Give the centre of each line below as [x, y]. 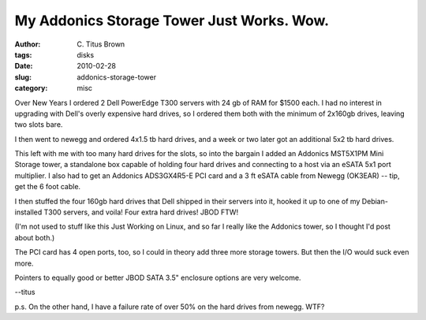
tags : [23, 54]
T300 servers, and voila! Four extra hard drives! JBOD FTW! [141, 212]
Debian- [375, 201]
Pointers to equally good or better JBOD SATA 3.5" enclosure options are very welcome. [158, 277]
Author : [28, 44]
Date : [24, 66]
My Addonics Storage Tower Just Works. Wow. [172, 20]
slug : [23, 77]
